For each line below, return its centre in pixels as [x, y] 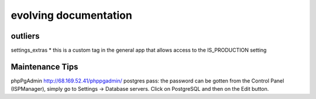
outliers [25, 36]
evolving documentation [72, 15]
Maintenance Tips [44, 66]
